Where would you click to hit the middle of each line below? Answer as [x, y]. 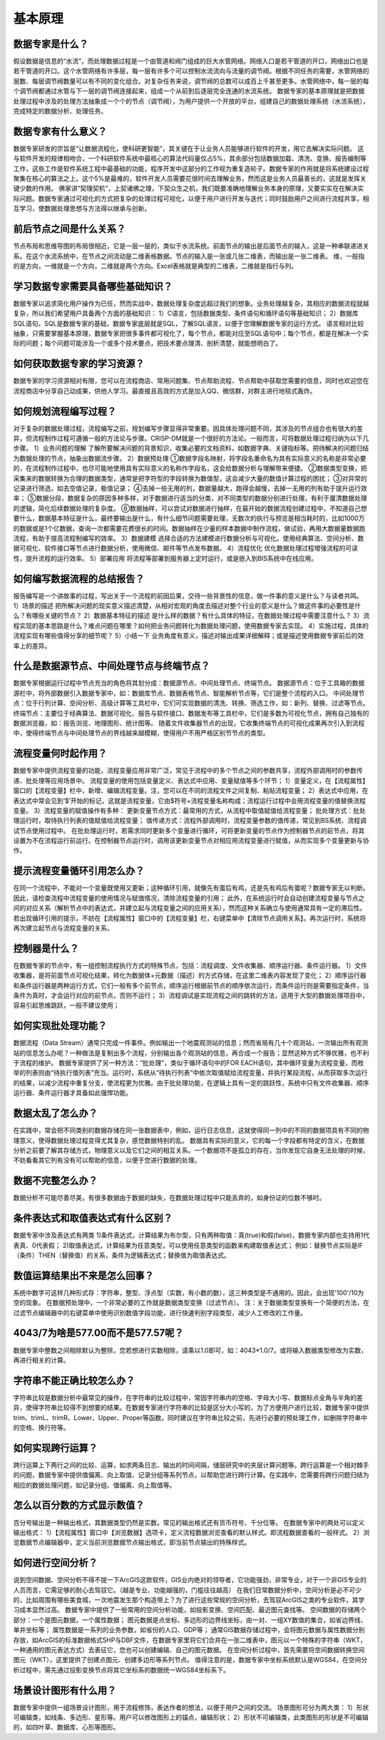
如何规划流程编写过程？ [65, 411]
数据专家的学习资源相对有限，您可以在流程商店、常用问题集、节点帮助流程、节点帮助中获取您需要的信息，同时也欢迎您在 [191, 381]
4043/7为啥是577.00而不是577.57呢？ [98, 1333]
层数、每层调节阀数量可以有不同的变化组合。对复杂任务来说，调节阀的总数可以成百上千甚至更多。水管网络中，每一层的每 [191, 81]
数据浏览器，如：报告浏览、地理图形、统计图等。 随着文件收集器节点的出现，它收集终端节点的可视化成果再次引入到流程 [189, 723]
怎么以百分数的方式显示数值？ [79, 1505]
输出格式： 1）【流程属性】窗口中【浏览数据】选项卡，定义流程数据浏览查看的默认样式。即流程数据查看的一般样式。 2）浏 [191, 1532]
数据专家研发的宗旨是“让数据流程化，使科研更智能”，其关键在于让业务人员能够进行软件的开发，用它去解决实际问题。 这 [189, 148]
